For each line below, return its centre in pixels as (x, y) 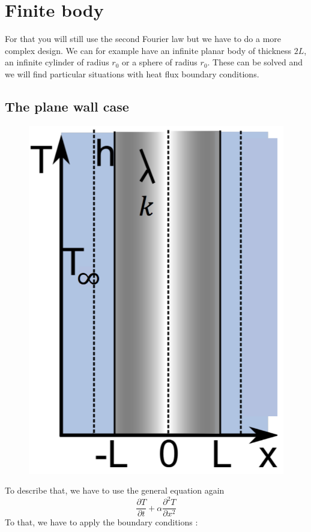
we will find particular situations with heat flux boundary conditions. (132, 73)
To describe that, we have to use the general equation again (115, 490)
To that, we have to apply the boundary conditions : (101, 522)
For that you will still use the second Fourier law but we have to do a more (143, 39)
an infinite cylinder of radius (57, 62)
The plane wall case (67, 106)
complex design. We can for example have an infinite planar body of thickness (148, 50)
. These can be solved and (255, 62)
